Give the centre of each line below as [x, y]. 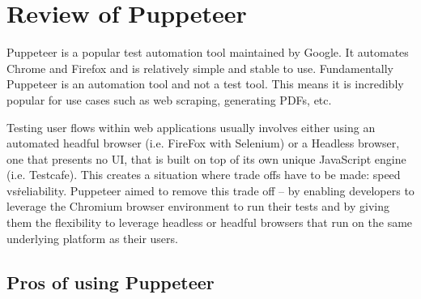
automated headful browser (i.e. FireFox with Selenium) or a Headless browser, [203, 143]
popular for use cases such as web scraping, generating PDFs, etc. [169, 99]
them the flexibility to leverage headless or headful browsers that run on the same [210, 222]
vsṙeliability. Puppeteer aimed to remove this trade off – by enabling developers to [210, 190]
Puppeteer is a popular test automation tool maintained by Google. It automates [208, 52]
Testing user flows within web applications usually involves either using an [191, 127]
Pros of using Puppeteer [111, 282]
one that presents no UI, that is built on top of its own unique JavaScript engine [206, 158]
